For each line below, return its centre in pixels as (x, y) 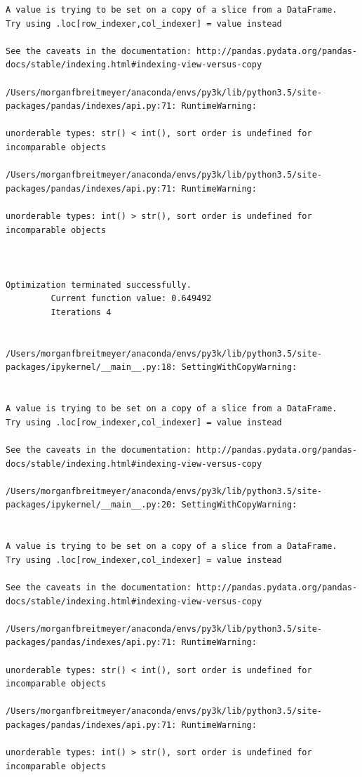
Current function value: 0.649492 (131, 299)
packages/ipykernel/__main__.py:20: (91, 505)
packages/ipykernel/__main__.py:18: (91, 367)
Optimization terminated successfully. (99, 285)
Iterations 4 (81, 313)
